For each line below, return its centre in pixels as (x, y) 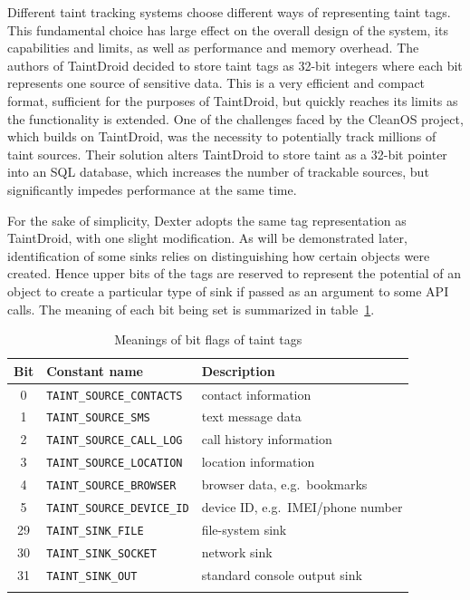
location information (258, 462)
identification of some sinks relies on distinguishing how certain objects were (219, 255)
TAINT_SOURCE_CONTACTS (115, 396)
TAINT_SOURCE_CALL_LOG (115, 441)
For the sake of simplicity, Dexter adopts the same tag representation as (207, 220)
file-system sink (244, 529)
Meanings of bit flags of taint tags (208, 339)
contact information (256, 394)
